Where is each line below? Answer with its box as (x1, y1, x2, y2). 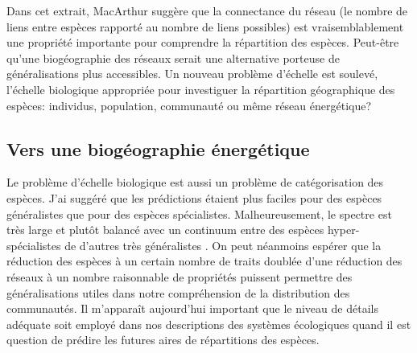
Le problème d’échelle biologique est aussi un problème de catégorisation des (6, 174, 384, 191)
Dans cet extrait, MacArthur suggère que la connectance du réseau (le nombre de (6, 2, 408, 18)
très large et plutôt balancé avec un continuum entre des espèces (6, 221, 324, 238)
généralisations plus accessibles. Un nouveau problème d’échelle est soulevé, (6, 65, 378, 82)
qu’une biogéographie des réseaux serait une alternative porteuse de (6, 49, 340, 66)
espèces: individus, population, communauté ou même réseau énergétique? (6, 96, 372, 113)
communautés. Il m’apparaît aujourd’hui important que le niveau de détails (6, 300, 378, 317)
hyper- (327, 221, 360, 238)
